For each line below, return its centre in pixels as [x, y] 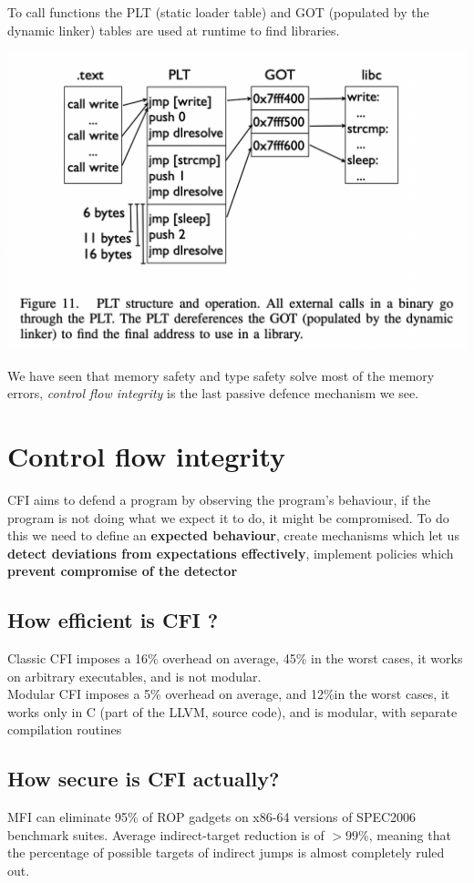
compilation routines [65, 729]
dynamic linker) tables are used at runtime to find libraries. [174, 30]
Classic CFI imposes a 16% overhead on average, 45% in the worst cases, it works [235, 658]
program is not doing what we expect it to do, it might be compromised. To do [228, 517]
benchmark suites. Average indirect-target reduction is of [166, 834]
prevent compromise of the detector [123, 571]
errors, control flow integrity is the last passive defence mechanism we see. [213, 393]
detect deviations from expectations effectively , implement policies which [231, 553]
